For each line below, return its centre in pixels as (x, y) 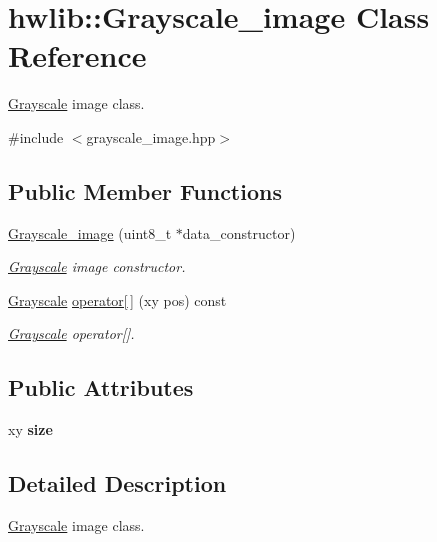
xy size (30, 429)
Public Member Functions (145, 190)
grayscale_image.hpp (151, 136)
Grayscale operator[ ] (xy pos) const (117, 299)
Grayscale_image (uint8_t (90, 232)
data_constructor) (239, 232)
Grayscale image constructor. (97, 266)
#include (36, 136)
